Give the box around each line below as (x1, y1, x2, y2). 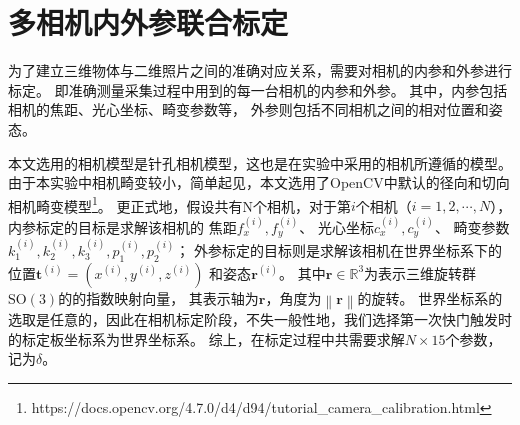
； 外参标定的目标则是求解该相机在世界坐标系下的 (175, 239, 503, 260)
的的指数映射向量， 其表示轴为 (58, 287, 259, 308)
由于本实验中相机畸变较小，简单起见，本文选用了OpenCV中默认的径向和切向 (8, 172, 510, 193)
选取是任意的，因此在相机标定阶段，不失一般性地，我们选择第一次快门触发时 (8, 308, 512, 329)
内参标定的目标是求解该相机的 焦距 (8, 216, 237, 237)
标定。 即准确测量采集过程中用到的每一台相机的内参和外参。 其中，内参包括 (8, 79, 508, 100)
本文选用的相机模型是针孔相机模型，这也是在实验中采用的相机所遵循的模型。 (8, 152, 512, 173)
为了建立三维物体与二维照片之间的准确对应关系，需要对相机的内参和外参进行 (8, 60, 512, 81)
